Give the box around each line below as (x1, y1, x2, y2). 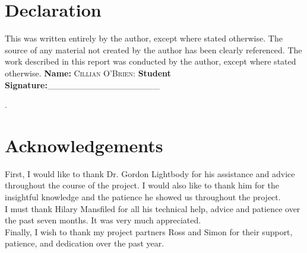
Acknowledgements (5, 133, 163, 157)
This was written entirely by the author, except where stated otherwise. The (5, 32, 283, 44)
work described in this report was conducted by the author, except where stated (5, 55, 296, 68)
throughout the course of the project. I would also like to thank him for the (5, 179, 279, 191)
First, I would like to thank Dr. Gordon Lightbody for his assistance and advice (5, 167, 295, 180)
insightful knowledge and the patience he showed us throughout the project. (5, 191, 281, 203)
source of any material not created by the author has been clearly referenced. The (5, 43, 302, 56)
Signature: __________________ (5, 78, 160, 91)
